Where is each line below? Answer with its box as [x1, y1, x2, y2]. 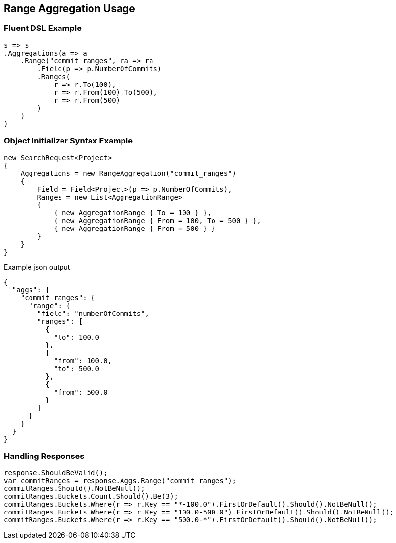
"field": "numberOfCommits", [37, 309, 150, 317]
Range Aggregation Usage [4, 2, 135, 15]
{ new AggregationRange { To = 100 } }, [54, 208, 212, 217]
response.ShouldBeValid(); [4, 469, 108, 477]
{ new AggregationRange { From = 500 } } [54, 224, 215, 232]
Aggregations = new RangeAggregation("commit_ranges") [20, 169, 237, 177]
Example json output [4, 262, 70, 271]
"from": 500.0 [54, 388, 108, 396]
